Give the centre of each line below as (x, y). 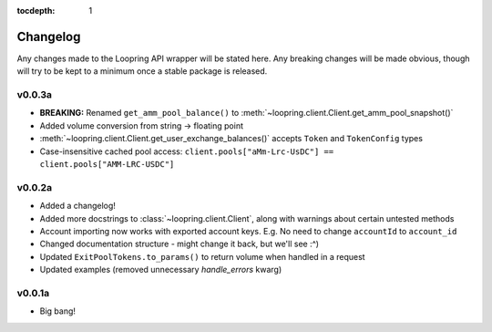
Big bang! (58, 311)
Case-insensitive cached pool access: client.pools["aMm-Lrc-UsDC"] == (187, 151)
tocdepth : (36, 10)
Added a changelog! (77, 206)
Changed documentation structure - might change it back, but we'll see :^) (179, 244)
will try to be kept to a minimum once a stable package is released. (142, 71)
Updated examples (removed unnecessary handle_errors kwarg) (161, 270)
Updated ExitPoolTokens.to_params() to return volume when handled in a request (202, 256)
